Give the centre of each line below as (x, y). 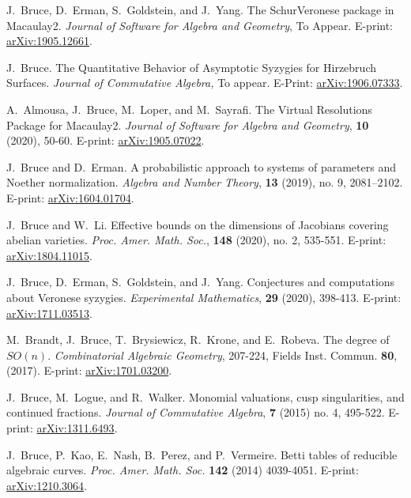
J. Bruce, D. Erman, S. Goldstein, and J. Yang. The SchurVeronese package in (200, 9)
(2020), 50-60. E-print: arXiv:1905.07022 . (106, 140)
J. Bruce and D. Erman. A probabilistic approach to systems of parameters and (201, 166)
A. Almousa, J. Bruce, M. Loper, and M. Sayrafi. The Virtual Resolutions (189, 109)
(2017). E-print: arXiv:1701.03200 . (89, 370)
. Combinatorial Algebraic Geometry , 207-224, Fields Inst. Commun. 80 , (222, 355)
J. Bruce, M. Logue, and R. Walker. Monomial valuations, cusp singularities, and (205, 396)
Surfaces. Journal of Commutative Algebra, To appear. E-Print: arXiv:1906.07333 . (205, 83)
